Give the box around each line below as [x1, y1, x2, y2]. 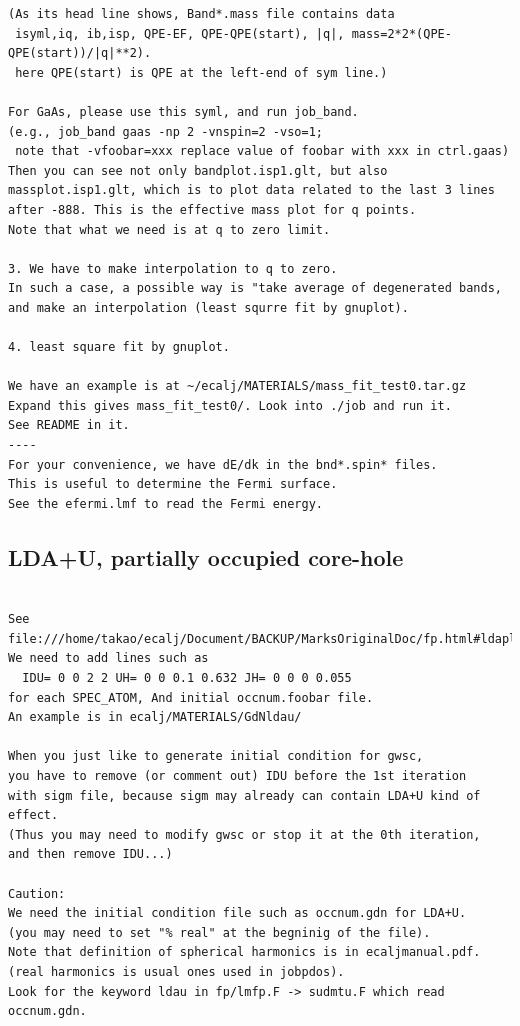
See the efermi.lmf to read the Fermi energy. [8, 496, 323, 511]
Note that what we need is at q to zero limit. [8, 222, 331, 237]
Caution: [8, 886, 66, 901]
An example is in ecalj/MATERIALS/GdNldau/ [8, 710, 302, 725]
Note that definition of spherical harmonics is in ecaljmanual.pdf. [8, 945, 481, 960]
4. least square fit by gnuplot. [8, 340, 230, 355]
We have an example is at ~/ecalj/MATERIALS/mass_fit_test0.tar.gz [8, 379, 467, 394]
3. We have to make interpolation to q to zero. [8, 261, 338, 276]
